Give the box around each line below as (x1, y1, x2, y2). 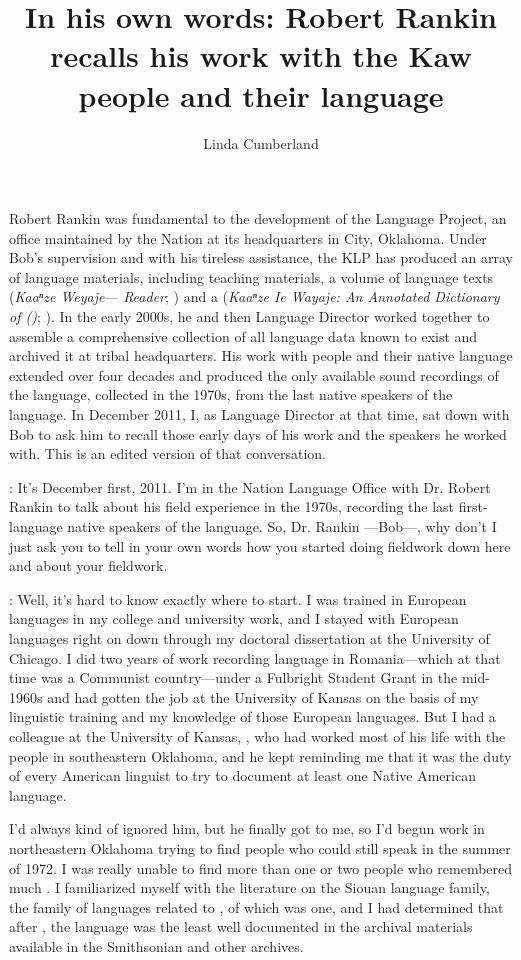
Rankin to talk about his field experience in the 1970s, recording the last (9, 496, 455, 517)
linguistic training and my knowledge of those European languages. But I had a (9, 706, 496, 727)
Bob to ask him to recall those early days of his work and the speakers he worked (9, 423, 507, 444)
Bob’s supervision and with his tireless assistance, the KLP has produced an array (9, 247, 513, 268)
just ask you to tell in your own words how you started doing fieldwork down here (9, 535, 511, 556)
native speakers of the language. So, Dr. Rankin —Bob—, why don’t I (67, 516, 497, 536)
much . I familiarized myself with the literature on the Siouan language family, (9, 877, 490, 898)
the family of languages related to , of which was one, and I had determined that (9, 896, 504, 917)
